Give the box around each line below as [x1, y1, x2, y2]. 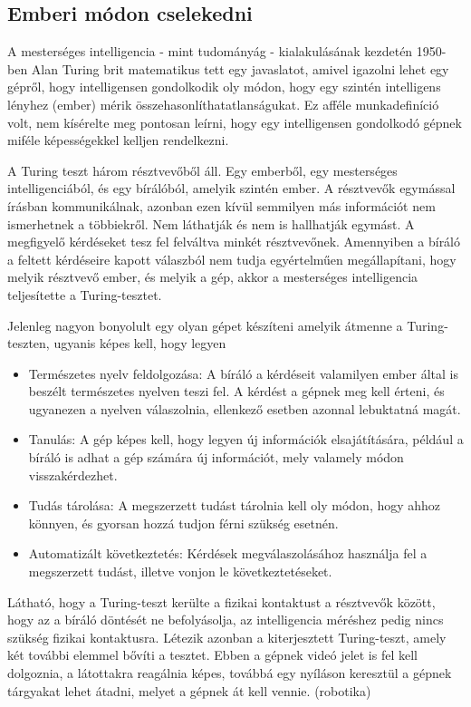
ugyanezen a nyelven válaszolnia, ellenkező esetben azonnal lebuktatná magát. [28, 399, 461, 418]
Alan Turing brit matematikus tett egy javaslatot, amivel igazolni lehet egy [31, 59, 449, 78]
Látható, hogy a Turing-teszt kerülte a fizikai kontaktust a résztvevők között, [7, 592, 436, 611]
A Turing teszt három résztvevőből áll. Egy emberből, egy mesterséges [7, 160, 398, 179]
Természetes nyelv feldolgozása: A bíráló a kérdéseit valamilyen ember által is [28, 363, 458, 383]
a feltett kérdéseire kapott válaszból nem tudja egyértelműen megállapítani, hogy [7, 249, 457, 268]
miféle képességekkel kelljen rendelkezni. [7, 131, 229, 150]
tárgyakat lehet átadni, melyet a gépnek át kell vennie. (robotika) [7, 681, 371, 700]
